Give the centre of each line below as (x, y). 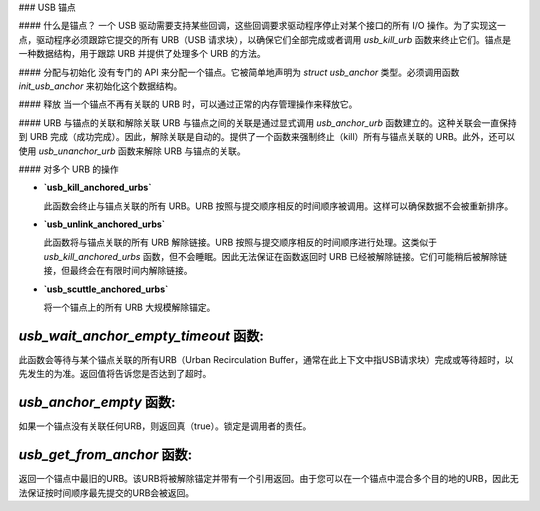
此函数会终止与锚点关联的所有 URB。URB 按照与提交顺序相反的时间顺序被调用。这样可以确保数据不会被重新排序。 (278, 206)
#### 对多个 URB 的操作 (68, 169)
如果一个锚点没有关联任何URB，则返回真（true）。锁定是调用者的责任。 (165, 426)
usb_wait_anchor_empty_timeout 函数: (141, 335)
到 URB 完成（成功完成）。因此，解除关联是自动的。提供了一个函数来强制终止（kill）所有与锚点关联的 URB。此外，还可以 (266, 137)
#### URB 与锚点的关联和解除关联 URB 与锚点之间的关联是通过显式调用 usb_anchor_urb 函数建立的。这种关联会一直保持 (267, 122)
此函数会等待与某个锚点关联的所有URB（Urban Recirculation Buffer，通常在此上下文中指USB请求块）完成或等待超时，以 (266, 359)
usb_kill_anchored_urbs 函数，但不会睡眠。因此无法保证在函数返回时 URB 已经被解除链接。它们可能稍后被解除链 (275, 256)
